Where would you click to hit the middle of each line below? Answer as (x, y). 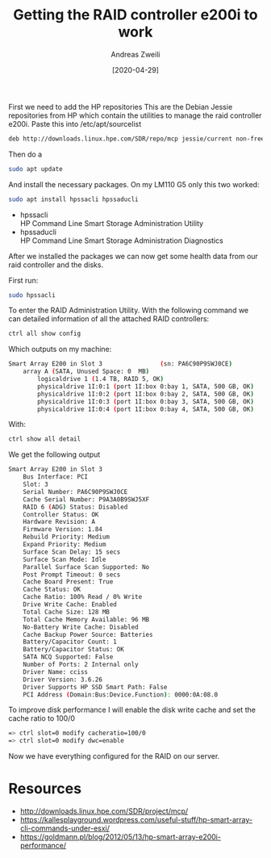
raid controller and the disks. (56, 265)
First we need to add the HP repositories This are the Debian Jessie (121, 107)
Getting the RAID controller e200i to (135, 15)
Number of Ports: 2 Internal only (81, 665)
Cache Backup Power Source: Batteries (88, 634)
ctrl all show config (45, 334)
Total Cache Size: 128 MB (67, 612)
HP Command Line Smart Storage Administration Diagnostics (121, 241)
